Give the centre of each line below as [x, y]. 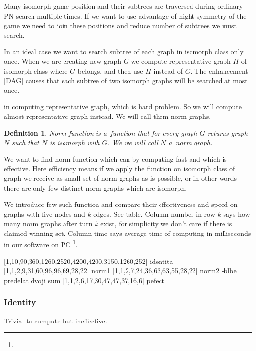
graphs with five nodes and [45, 214]
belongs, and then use [110, 71]
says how [237, 214]
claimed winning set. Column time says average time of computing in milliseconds [128, 233]
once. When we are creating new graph [63, 61]
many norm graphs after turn [48, 223]
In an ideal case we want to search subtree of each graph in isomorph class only [124, 51]
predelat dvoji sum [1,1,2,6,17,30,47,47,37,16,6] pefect [84, 280]
